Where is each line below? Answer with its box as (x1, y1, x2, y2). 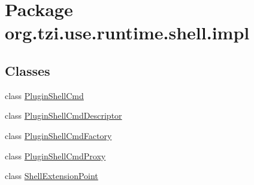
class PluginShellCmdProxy (5, 149, 106, 162)
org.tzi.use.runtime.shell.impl (5, 20, 250, 45)
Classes (5, 61, 50, 79)
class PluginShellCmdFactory (5, 129, 112, 141)
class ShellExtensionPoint (5, 169, 98, 182)
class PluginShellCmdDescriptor (5, 109, 122, 122)
